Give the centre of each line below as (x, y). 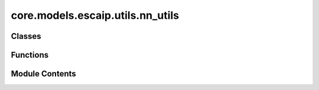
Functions (30, 55)
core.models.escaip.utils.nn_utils (95, 15)
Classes (26, 36)
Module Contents (43, 74)
